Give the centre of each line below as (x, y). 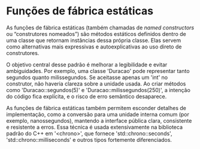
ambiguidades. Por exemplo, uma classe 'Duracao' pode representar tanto (98, 71)
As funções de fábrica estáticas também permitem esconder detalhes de (96, 108)
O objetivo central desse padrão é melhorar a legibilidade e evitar (87, 65)
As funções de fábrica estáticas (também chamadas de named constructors (100, 28)
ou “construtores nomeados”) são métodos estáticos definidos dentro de (96, 34)
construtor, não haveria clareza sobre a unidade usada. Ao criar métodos (96, 83)
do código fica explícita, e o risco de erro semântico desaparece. (87, 96)
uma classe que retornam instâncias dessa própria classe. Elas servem (94, 40)
